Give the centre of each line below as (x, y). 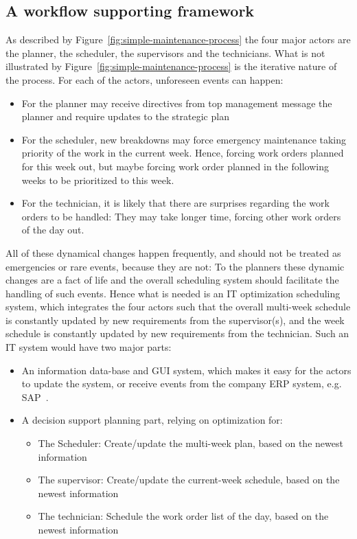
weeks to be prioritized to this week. (98, 180)
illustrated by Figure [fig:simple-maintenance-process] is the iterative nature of (171, 66)
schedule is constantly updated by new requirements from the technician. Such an (177, 333)
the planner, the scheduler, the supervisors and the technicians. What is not (165, 53)
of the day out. (53, 230)
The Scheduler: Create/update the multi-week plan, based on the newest (191, 443)
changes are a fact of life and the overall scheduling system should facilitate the (172, 280)
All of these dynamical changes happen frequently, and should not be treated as (173, 252)
